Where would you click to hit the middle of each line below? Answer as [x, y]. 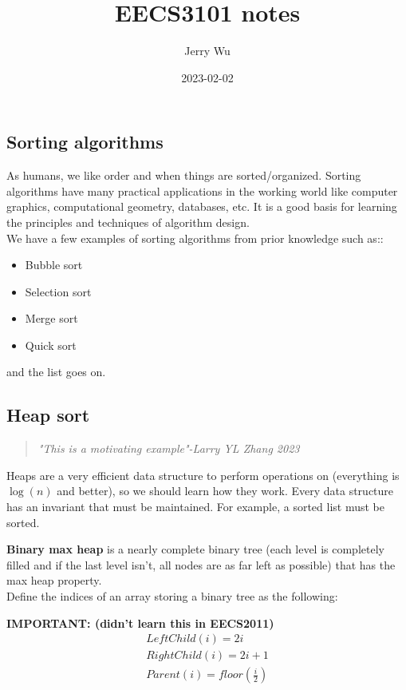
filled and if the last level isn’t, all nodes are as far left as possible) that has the [201, 564]
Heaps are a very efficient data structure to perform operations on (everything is [203, 475]
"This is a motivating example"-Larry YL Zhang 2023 [169, 448]
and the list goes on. [56, 372]
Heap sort [48, 415]
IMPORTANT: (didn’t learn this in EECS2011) [140, 623]
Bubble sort [54, 265]
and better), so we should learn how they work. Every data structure [225, 491]
